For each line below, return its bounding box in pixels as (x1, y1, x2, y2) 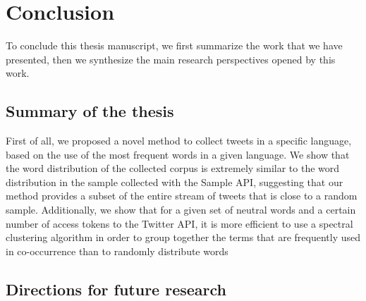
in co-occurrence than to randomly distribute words (6, 243, 228, 258)
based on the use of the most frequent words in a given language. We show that (6, 147, 350, 161)
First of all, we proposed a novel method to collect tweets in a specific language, (6, 133, 352, 148)
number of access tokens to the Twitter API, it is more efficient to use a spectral (6, 216, 353, 231)
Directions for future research (6, 278, 227, 300)
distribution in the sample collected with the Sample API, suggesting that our (6, 174, 343, 189)
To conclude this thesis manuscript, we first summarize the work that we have (6, 38, 343, 53)
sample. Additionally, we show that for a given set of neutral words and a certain (6, 202, 356, 217)
